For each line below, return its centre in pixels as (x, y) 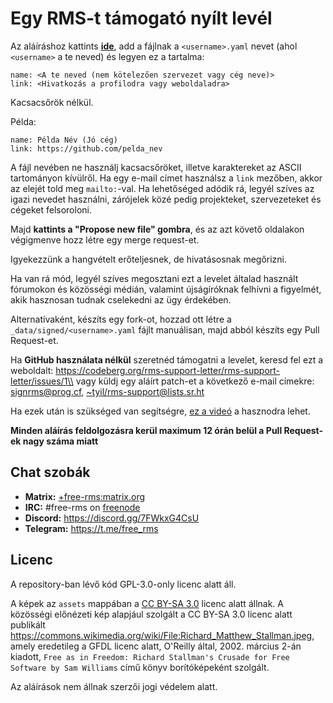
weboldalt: (32, 370)
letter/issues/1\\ (42, 381)
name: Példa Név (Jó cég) (64, 140)
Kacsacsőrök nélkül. (52, 102)
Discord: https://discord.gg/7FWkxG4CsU (112, 518)
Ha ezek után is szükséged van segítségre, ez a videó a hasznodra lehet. (160, 411)
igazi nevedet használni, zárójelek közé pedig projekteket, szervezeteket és (166, 199)
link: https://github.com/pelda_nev (86, 148)
